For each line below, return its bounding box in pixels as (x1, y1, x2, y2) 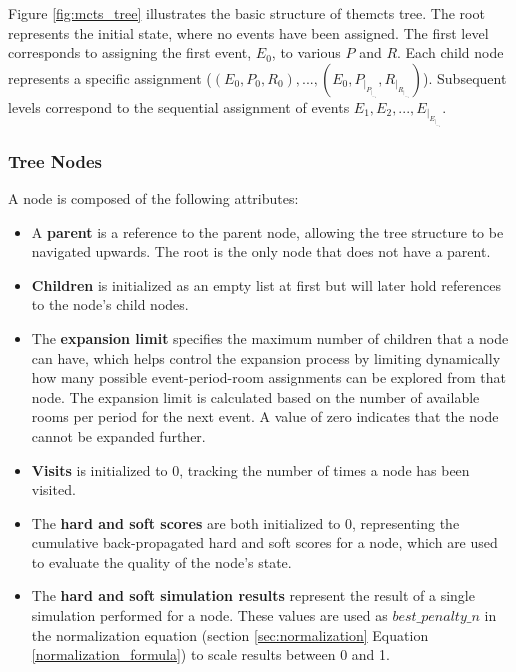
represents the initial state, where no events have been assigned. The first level (8, 22, 489, 43)
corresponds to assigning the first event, (8, 42, 252, 63)
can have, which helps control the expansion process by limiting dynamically (31, 347, 501, 368)
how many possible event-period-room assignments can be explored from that (31, 367, 506, 388)
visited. (31, 479, 76, 500)
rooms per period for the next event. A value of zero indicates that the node (31, 406, 499, 427)
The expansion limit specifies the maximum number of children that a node (31, 327, 509, 348)
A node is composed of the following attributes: (8, 187, 299, 208)
